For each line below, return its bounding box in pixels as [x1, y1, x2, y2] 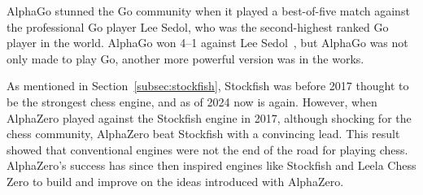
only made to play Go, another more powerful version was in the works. [7, 50, 364, 67]
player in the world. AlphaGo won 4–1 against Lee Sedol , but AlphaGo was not [7, 34, 408, 51]
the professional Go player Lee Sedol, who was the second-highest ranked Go [7, 18, 389, 35]
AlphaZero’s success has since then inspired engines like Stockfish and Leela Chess [7, 157, 416, 174]
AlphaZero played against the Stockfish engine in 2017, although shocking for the [7, 109, 412, 126]
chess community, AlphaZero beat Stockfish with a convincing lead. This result [7, 125, 400, 142]
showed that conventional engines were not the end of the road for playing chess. [7, 141, 408, 158]
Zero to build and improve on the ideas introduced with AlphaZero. [7, 172, 344, 189]
